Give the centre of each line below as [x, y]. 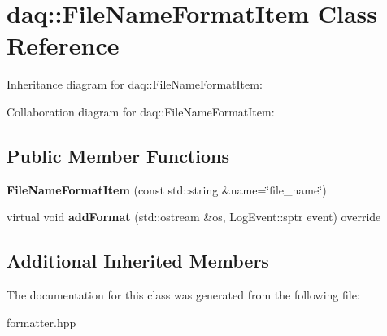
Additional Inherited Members [138, 261]
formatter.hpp [41, 322]
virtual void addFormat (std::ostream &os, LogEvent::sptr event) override [194, 217]
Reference [63, 45]
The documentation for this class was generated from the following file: [183, 295]
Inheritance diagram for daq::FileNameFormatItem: [135, 84]
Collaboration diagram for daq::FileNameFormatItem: [141, 111]
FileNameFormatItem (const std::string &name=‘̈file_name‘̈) [167, 189]
